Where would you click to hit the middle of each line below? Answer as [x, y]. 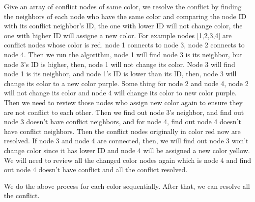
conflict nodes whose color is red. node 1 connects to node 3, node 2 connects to [124, 45]
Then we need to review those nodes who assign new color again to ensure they [123, 102]
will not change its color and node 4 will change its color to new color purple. [120, 93]
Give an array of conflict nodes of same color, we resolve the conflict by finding [123, 6]
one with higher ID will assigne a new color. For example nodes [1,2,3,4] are [118, 35]
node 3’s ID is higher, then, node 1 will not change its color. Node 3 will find [120, 64]
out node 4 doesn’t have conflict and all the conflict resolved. [96, 169]
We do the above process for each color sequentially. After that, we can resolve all [127, 186]
